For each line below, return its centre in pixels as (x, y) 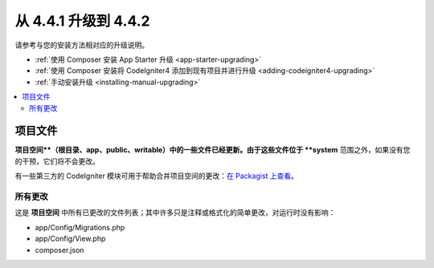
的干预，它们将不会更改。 (57, 161)
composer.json (59, 250)
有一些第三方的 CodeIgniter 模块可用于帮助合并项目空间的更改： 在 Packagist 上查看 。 (157, 176)
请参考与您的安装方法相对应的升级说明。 (82, 45)
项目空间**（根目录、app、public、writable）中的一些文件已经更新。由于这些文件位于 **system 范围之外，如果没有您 (213, 150)
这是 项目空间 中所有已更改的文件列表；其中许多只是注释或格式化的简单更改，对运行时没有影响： (175, 213)
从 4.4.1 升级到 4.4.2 (82, 21)
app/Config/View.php (70, 239)
